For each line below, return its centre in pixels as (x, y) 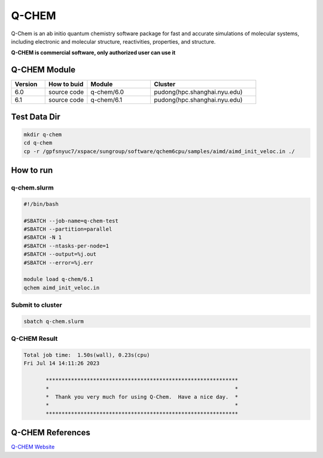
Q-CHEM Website (33, 447)
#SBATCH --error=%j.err (59, 262)
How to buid (66, 84)
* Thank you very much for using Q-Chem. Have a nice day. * (142, 397)
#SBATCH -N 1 (43, 237)
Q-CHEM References (51, 433)
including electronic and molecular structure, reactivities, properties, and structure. (113, 41)
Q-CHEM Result (34, 339)
